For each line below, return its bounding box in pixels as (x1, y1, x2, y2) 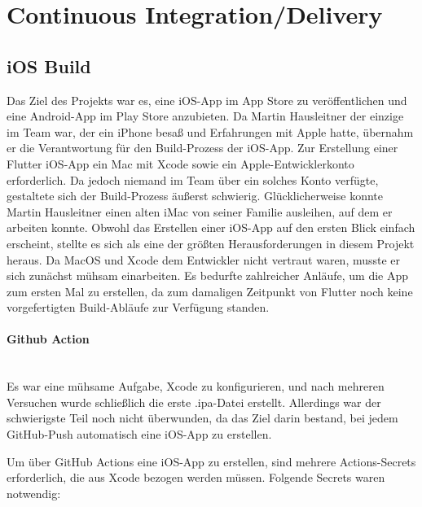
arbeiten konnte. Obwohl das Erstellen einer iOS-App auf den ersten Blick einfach (7, 219, 415, 236)
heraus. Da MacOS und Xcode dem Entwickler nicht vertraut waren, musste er (7, 251, 401, 268)
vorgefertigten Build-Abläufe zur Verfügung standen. (7, 299, 270, 316)
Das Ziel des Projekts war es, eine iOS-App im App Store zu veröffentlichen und (7, 91, 407, 108)
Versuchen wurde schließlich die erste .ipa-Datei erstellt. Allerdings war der (7, 393, 381, 410)
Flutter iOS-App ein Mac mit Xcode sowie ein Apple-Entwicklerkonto (7, 155, 354, 172)
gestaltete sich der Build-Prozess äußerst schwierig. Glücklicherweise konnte (7, 187, 383, 204)
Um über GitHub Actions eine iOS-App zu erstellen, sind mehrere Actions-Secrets (7, 452, 416, 470)
